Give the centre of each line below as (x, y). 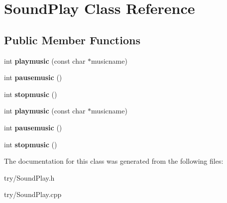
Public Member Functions (72, 40)
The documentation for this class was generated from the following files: (114, 161)
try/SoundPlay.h (29, 177)
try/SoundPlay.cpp (33, 194)
